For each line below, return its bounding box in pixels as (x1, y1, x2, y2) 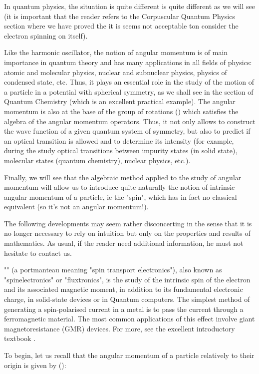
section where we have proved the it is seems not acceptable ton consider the (4, 21, 239, 31)
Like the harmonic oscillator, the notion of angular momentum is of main (4, 47, 228, 58)
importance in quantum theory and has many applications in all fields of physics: (4, 57, 252, 67)
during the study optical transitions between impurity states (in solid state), (4, 145, 238, 156)
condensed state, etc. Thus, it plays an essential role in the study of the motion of (4, 77, 255, 87)
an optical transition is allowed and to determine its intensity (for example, (4, 135, 234, 146)
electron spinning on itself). (4, 30, 88, 41)
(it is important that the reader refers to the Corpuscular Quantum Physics (4, 11, 235, 21)
